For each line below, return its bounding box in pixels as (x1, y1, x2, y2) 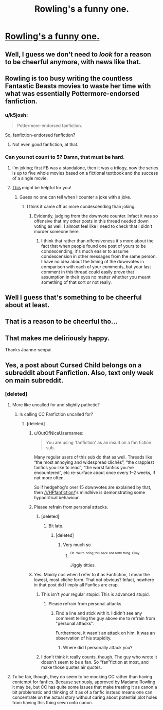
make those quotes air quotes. (41, 664, 102, 670)
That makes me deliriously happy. (5, 334, 110, 342)
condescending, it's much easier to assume (41, 248, 129, 254)
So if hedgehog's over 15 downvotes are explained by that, (34, 484, 152, 490)
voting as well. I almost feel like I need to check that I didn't (34, 223, 152, 229)
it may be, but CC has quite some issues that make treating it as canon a (12, 684, 157, 690)
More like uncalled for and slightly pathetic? (12, 401, 100, 407)
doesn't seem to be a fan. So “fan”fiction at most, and (41, 659, 149, 665)
